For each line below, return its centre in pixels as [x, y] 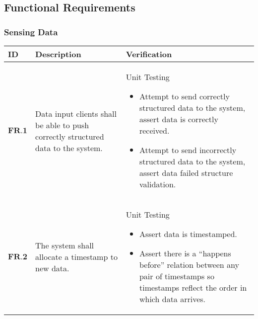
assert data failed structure [186, 173]
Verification [149, 54]
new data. [52, 268]
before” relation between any [189, 265]
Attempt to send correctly [184, 96]
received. [154, 130]
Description [58, 54]
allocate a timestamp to [76, 257]
